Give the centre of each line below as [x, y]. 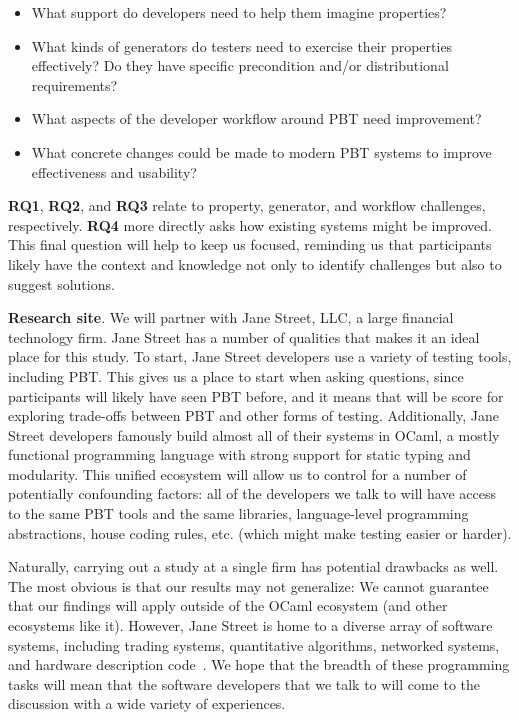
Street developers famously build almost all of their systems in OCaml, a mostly [254, 434]
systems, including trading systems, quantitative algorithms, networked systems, [254, 644]
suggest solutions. [61, 283]
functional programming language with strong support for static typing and [239, 454]
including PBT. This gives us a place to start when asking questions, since [236, 375]
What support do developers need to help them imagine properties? [239, 12]
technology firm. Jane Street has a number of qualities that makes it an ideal [244, 336]
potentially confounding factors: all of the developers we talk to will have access [252, 493]
